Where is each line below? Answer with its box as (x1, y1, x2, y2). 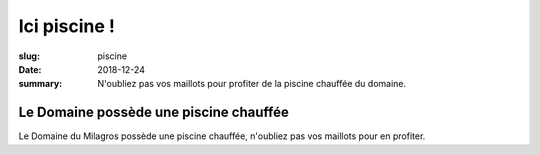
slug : (18, 50, 40, 62)
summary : (18, 78, 63, 90)
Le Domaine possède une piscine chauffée (18, 104, 289, 121)
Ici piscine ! (18, 15, 115, 37)
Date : (18, 63, 42, 75)
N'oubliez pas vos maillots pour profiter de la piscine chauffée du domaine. (97, 78, 407, 90)
